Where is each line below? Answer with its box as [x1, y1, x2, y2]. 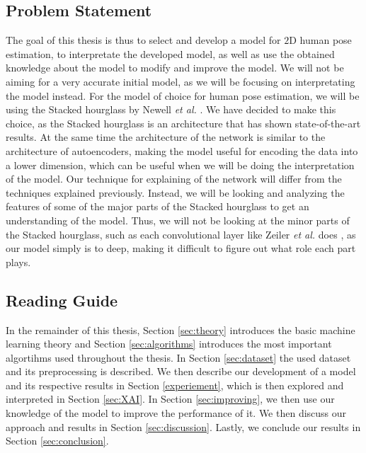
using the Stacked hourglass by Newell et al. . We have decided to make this [6, 102, 336, 117]
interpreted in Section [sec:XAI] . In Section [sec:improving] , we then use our [6, 391, 335, 406]
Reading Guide [6, 289, 118, 311]
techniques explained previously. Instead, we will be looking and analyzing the [6, 185, 345, 200]
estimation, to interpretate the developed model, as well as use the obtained [6, 46, 335, 61]
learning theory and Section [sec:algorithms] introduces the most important [6, 336, 332, 351]
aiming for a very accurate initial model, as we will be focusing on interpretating [6, 74, 355, 88]
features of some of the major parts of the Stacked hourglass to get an [6, 199, 309, 214]
